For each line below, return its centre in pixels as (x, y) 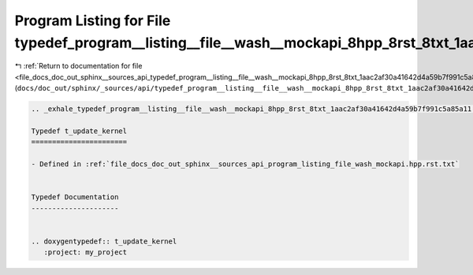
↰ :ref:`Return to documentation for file (78, 66)
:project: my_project (86, 253)
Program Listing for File (93, 20)
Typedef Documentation (75, 197)
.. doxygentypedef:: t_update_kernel (104, 241)
